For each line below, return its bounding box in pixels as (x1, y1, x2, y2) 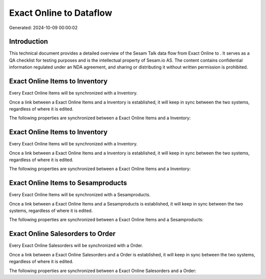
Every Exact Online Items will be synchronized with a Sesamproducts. (9, 192, 151, 198)
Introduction (9, 37, 48, 46)
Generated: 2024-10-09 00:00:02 (9, 25, 78, 31)
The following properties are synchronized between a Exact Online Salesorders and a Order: (9, 268, 197, 274)
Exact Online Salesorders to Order (9, 230, 116, 238)
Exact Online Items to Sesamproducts (9, 179, 128, 187)
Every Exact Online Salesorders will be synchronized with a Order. (9, 243, 143, 248)
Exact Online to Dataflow (9, 7, 112, 18)
